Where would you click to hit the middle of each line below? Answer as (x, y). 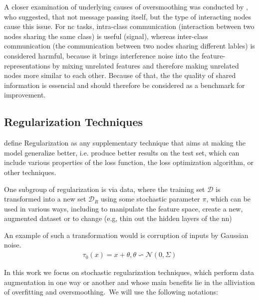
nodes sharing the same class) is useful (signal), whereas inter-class (106, 36)
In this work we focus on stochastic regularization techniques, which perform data (129, 272)
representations (27, 65)
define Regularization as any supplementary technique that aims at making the (125, 143)
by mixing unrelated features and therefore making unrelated (146, 65)
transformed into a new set (45, 199)
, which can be (229, 199)
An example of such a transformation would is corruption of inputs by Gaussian (126, 235)
